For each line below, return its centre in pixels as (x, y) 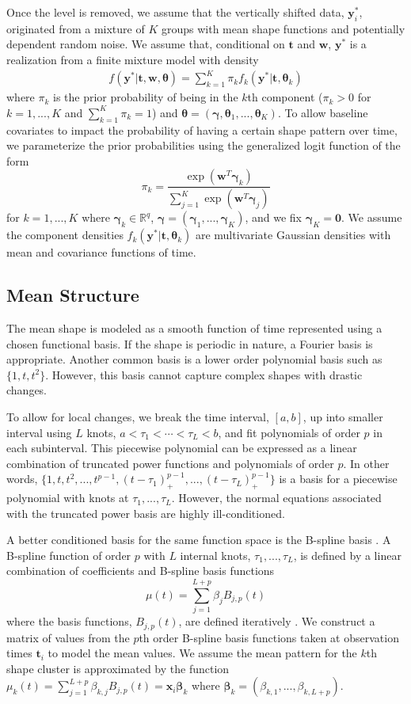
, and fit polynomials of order (289, 432)
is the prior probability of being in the (146, 97)
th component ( (285, 97)
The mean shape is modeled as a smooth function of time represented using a (194, 327)
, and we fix (273, 217)
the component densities (65, 235)
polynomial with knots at (68, 498)
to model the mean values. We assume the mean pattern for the (202, 653)
